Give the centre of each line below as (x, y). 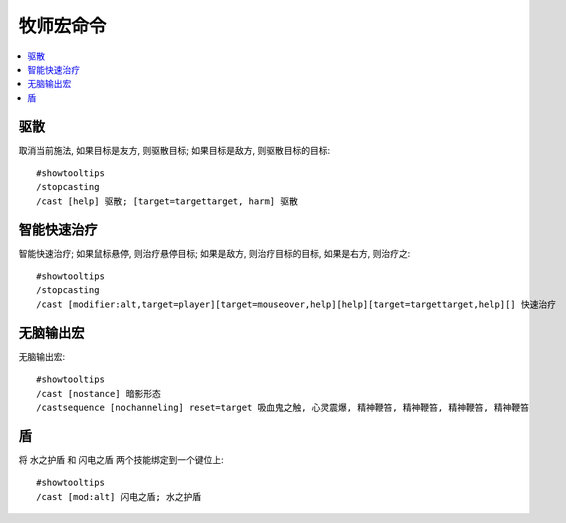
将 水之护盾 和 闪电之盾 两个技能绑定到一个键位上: (121, 459)
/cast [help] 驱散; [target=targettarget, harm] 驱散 (167, 201)
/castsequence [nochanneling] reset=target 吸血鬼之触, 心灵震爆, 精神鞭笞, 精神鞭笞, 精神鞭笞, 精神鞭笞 (283, 407)
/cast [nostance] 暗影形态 (99, 393)
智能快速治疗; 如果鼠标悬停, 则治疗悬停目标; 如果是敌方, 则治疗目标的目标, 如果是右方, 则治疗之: (214, 253)
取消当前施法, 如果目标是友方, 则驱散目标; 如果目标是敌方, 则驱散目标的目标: (174, 150)
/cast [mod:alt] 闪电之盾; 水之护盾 (119, 496)
